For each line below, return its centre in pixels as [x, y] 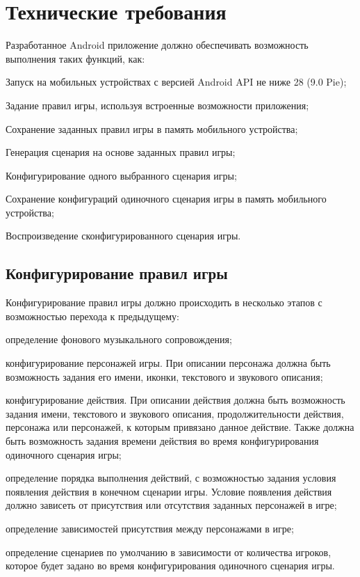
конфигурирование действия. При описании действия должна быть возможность [175, 400]
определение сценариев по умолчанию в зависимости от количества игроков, [169, 552]
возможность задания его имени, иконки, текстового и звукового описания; [164, 376]
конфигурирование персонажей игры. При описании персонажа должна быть [168, 363]
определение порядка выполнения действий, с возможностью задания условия [171, 478]
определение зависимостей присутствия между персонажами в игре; [150, 528]
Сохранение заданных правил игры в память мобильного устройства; [152, 128]
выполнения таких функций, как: [75, 58]
